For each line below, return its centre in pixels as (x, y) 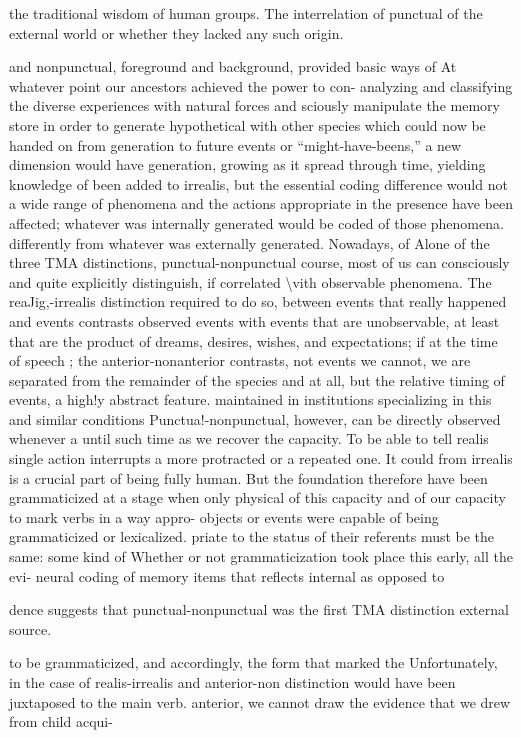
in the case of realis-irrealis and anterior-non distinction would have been (232, 682)
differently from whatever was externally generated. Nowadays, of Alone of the (249, 242)
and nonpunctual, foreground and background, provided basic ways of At (233, 66)
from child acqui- (61, 721)
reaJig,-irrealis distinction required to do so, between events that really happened (258, 301)
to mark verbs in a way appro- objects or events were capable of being (224, 516)
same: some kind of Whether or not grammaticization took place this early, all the (261, 556)
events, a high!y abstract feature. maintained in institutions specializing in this (250, 399)
